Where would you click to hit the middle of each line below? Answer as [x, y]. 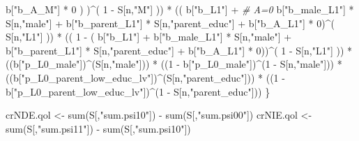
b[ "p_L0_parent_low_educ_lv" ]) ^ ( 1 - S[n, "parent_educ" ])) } [138, 91]
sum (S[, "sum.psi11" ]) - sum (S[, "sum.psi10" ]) [98, 128]
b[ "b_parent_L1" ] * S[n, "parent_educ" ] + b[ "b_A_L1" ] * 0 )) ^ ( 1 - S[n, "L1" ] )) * [179, 50]
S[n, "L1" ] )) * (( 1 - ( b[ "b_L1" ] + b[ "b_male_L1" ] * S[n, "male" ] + [149, 37]
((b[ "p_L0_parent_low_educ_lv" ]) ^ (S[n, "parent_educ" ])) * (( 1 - [145, 77]
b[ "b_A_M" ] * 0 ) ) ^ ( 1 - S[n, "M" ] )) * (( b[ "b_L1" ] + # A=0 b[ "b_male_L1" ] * [180, 9]
